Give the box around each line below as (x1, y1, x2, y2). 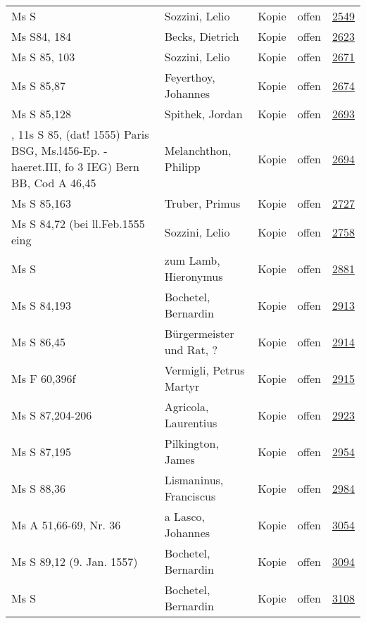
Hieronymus (164, 268, 223, 284)
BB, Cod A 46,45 (11, 175, 96, 191)
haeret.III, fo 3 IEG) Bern (11, 158, 139, 175)
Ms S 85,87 (11, 77, 65, 94)
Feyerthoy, (164, 69, 215, 85)
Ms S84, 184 (11, 28, 71, 44)
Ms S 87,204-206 (11, 406, 92, 423)
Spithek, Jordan (164, 106, 243, 122)
